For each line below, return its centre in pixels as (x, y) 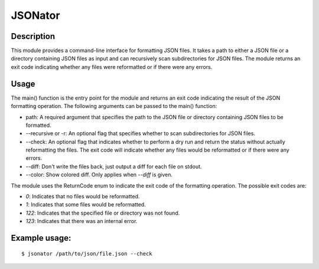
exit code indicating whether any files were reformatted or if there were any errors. (112, 67)
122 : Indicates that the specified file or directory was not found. (103, 213)
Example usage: (41, 238)
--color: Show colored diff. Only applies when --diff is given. (99, 175)
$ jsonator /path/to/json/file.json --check (87, 253)
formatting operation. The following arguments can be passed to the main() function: (114, 106)
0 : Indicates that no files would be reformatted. (83, 196)
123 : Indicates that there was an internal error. (82, 221)
